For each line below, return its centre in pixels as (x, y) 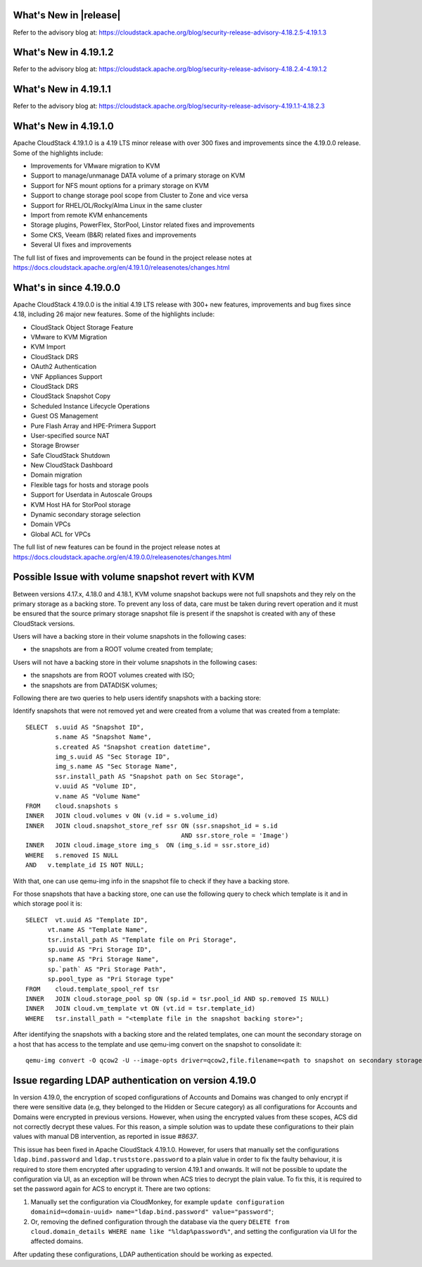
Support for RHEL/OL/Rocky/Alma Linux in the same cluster (116, 205)
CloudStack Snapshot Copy (71, 396)
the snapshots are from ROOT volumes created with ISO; (113, 675)
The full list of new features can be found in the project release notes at (117, 547)
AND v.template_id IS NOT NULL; (85, 865)
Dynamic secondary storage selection (85, 515)
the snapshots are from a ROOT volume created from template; (122, 649)
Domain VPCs (51, 524)
